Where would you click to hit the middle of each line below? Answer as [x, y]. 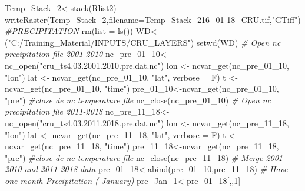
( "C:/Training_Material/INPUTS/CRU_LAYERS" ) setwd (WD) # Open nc [143, 42]
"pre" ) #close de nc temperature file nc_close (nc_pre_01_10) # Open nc [138, 100]
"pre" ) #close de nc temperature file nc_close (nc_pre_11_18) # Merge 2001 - [145, 157]
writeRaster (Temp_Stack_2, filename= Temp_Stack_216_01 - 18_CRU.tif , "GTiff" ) [153, 19]
